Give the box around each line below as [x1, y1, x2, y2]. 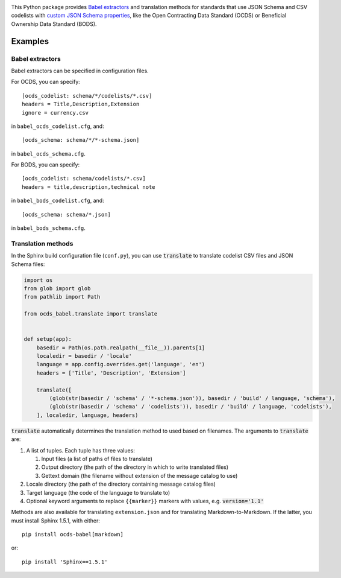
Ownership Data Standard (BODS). [11, 20, 97, 27]
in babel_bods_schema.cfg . [11, 224, 86, 232]
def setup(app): [23, 335, 72, 343]
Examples [11, 36, 49, 46]
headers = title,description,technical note [22, 183, 156, 190]
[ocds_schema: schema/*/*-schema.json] [22, 136, 140, 144]
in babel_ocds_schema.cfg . [11, 150, 86, 157]
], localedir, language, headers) [36, 411, 139, 419]
